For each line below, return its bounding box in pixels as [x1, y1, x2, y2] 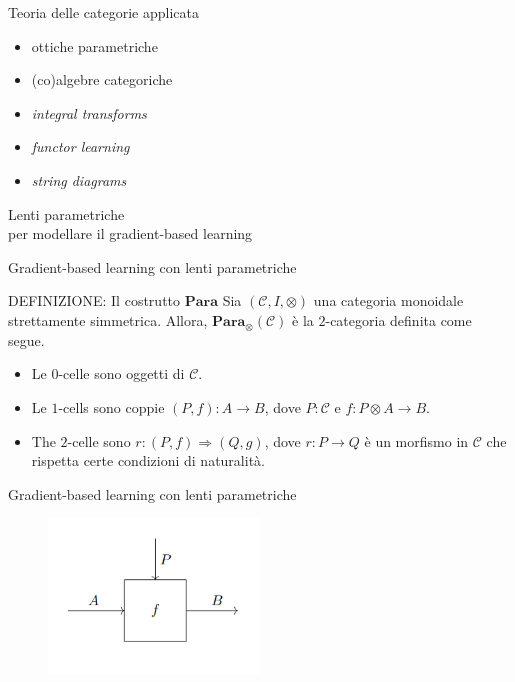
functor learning [31, 136, 130, 157]
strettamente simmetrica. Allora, [8, 309, 208, 330]
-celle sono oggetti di [58, 363, 185, 384]
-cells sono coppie [58, 396, 165, 417]
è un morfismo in [364, 430, 469, 451]
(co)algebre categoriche [31, 69, 173, 90]
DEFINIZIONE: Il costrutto [8, 290, 181, 311]
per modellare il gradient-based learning [8, 223, 253, 244]
